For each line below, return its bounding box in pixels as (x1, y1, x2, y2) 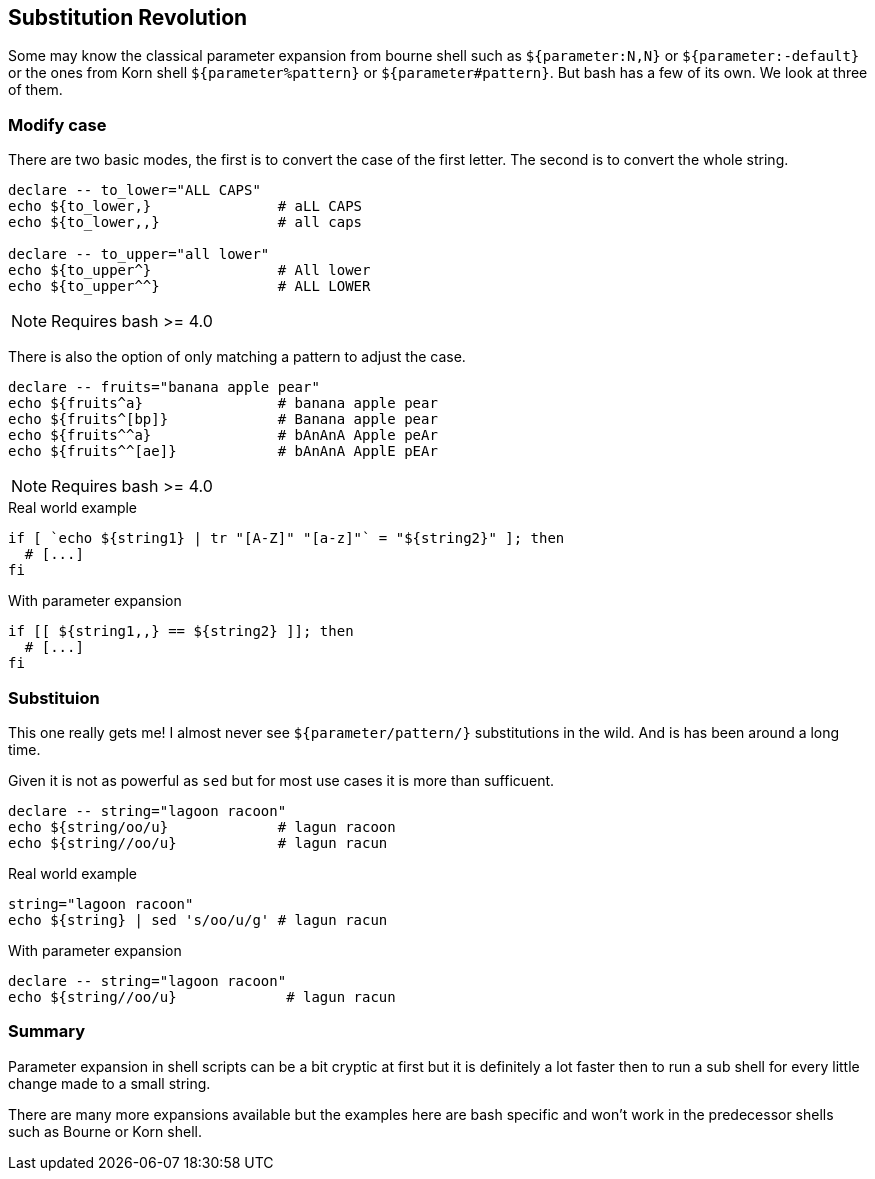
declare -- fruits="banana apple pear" (8, 379, 320, 396)
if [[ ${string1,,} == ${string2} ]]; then (8, 623, 354, 640)
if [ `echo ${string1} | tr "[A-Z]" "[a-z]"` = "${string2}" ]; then (8, 530, 565, 547)
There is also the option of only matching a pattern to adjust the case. (8, 348, 466, 366)
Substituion (8, 687, 100, 708)
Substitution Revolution (8, 5, 248, 30)
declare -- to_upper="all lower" (8, 246, 270, 263)
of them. (8, 81, 63, 99)
